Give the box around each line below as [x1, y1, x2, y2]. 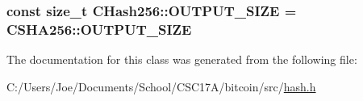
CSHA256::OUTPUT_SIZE [6, 19, 192, 39]
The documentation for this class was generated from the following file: [6, 51, 357, 68]
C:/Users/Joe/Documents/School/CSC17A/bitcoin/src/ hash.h [6, 78, 316, 95]
